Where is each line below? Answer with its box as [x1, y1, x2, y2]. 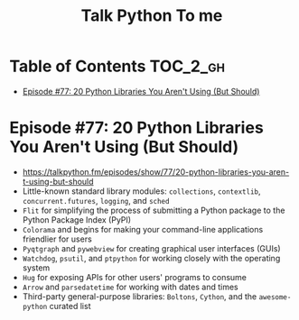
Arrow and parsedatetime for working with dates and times [22, 281, 238, 292]
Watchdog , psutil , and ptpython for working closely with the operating [22, 252, 281, 263]
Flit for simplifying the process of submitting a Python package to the [22, 205, 285, 215]
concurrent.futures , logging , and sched [22, 195, 170, 206]
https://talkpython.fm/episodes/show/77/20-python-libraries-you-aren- [22, 166, 290, 177]
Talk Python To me [80, 5, 223, 26]
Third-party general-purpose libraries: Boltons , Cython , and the [22, 290, 257, 302]
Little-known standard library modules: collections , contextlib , [22, 186, 261, 197]
